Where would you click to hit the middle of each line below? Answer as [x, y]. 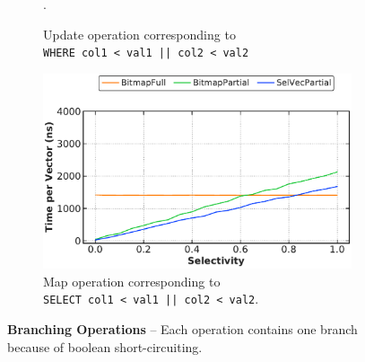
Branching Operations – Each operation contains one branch [182, 329]
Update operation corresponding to [139, 34]
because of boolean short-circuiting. [105, 346]
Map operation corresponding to [132, 281]
